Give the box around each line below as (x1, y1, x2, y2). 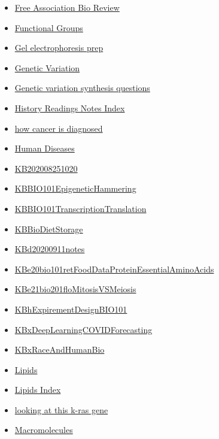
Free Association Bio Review (14, 1, 120, 13)
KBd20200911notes (14, 243, 85, 255)
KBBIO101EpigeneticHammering (14, 182, 136, 195)
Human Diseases (14, 142, 75, 155)
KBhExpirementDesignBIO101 (14, 302, 127, 315)
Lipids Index (14, 383, 61, 396)
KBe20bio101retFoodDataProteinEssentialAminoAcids (14, 262, 214, 275)
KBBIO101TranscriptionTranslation (14, 202, 147, 214)
